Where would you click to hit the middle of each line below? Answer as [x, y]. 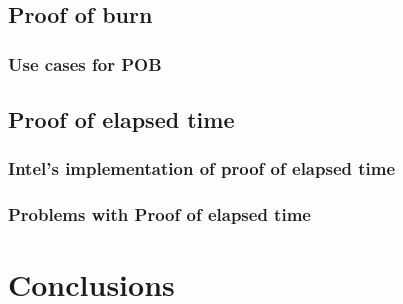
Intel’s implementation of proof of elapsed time [202, 168]
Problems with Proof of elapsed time [159, 214]
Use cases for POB [85, 63]
